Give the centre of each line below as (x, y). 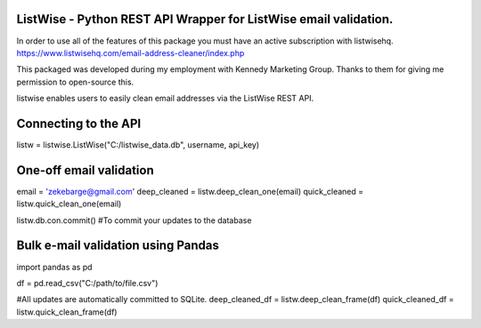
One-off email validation (86, 170)
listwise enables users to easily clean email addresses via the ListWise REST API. (165, 99)
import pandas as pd (54, 267)
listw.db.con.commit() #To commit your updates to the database (134, 220)
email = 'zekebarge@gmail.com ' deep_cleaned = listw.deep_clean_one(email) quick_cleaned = (190, 191)
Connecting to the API (79, 123)
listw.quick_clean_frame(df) (67, 312)
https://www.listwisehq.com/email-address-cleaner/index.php (130, 52)
